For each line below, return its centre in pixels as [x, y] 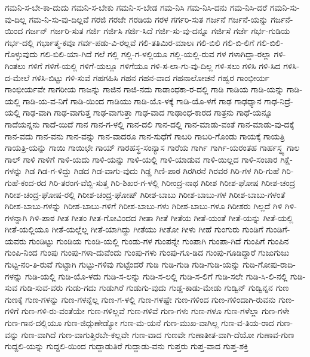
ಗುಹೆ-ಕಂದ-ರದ [26, 182]
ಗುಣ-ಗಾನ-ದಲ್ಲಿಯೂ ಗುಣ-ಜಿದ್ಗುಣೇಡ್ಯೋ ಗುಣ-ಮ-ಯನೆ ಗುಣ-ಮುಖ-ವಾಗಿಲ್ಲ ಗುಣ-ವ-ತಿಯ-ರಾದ [139, 323]
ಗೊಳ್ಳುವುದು [21, 54]
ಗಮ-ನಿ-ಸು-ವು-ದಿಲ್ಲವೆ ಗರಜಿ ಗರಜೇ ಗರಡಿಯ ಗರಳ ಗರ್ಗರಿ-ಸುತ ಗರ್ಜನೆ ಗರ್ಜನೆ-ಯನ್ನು [148, 19]
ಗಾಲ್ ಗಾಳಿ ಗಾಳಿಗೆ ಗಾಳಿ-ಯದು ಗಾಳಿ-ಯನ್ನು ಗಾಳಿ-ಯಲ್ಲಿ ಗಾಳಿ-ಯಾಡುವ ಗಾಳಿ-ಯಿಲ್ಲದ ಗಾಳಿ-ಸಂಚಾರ [141, 159]
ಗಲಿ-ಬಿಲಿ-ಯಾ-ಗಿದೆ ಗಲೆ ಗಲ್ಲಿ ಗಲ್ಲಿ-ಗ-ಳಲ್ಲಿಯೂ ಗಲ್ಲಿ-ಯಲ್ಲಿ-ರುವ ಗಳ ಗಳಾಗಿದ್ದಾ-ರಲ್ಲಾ [156, 54]
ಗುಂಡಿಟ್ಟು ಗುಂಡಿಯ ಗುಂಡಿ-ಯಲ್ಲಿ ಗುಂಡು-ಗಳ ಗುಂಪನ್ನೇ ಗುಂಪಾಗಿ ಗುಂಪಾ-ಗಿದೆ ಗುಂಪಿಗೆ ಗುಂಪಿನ [159, 240]
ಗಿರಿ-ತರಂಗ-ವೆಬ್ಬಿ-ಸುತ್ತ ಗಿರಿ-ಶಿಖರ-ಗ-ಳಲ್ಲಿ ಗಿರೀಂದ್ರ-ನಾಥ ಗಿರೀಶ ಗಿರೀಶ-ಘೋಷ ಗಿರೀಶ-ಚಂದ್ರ [172, 182]
